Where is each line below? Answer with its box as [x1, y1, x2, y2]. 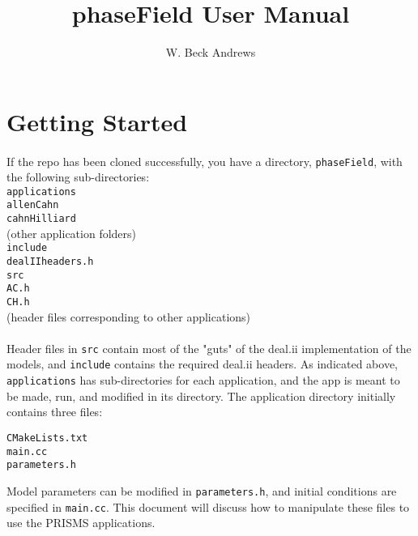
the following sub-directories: [6, 168, 150, 185]
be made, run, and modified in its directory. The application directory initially [6, 387, 396, 404]
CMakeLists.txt [6, 432, 88, 444]
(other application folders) [6, 224, 137, 241]
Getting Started [6, 104, 188, 138]
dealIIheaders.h [6, 255, 94, 267]
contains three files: [6, 403, 103, 420]
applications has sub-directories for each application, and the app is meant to [6, 372, 400, 389]
